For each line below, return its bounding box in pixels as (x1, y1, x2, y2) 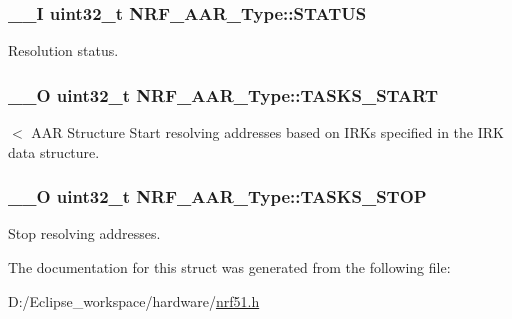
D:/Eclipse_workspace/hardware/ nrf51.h (8, 290, 260, 311)
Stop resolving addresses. (8, 223, 161, 244)
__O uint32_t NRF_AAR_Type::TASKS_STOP (8, 184, 427, 209)
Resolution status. (8, 40, 119, 61)
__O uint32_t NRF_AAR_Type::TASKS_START (8, 82, 438, 107)
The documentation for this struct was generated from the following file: (8, 257, 451, 278)
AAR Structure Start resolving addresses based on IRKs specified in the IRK (31, 122, 504, 143)
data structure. (8, 141, 100, 162)
